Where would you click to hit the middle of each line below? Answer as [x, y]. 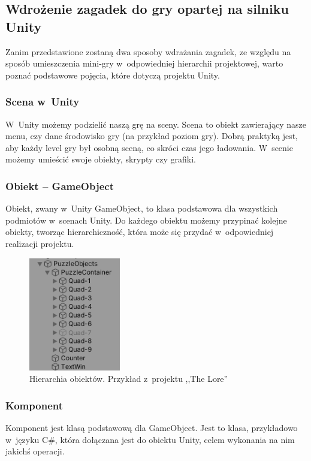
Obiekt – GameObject [60, 186]
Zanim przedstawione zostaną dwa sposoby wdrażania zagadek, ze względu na [148, 51]
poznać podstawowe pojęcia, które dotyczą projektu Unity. [113, 75]
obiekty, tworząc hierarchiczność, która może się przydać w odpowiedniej [140, 232]
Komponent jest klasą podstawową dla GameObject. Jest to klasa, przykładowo [152, 427]
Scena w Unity [43, 102]
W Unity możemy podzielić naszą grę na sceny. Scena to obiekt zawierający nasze [156, 124]
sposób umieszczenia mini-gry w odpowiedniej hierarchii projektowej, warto [144, 63]
